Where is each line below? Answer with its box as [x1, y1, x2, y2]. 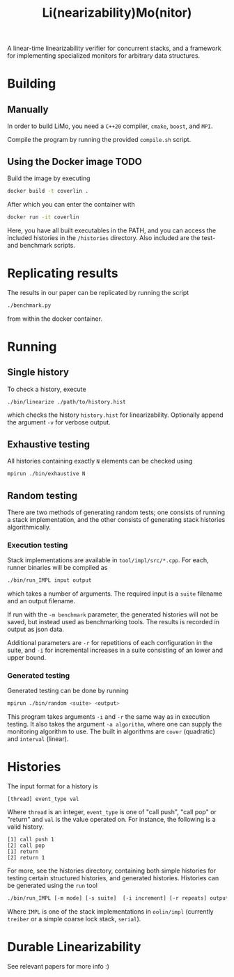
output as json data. [7, 625, 65, 634]
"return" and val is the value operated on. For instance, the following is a [7, 816, 216, 824]
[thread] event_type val [7, 795, 79, 803]
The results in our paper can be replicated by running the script [7, 288, 189, 296]
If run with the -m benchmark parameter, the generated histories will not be [7, 610, 219, 619]
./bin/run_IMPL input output [7, 577, 92, 584]
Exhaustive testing [7, 438, 91, 450]
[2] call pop [7, 842, 45, 850]
